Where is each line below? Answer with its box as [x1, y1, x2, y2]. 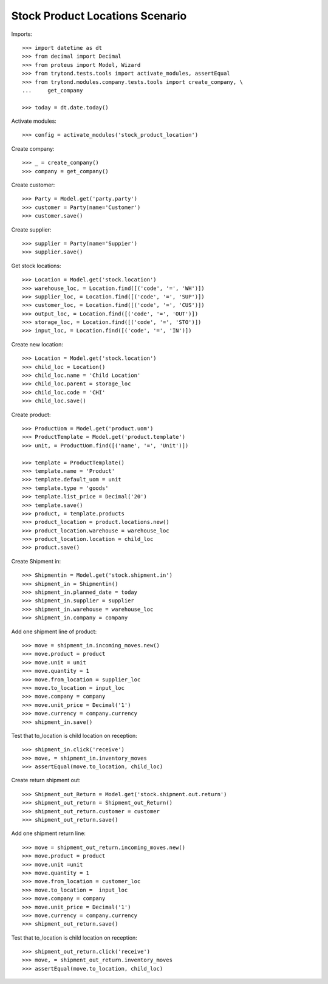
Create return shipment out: [11, 777, 81, 784]
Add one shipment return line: [11, 830, 86, 837]
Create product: [11, 411, 51, 418]
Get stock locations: [11, 262, 61, 269]
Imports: [11, 30, 33, 38]
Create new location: [11, 340, 63, 348]
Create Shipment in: [11, 557, 61, 565]
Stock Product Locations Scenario [11, 9, 187, 22]
